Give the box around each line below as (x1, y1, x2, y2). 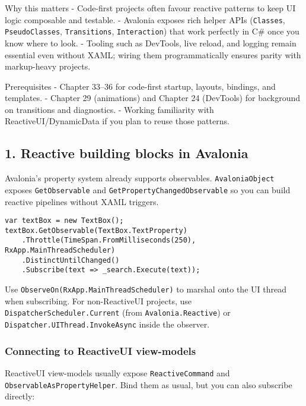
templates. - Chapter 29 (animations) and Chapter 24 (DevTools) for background (5, 92, 300, 104)
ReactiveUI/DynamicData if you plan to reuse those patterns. (5, 115, 230, 127)
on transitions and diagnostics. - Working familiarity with (5, 103, 214, 115)
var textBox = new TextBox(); (5, 216, 124, 225)
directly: (5, 390, 35, 402)
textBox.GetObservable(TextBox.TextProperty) (5, 226, 187, 235)
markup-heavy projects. (5, 60, 91, 73)
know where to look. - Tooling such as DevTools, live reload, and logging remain (5, 36, 297, 49)
